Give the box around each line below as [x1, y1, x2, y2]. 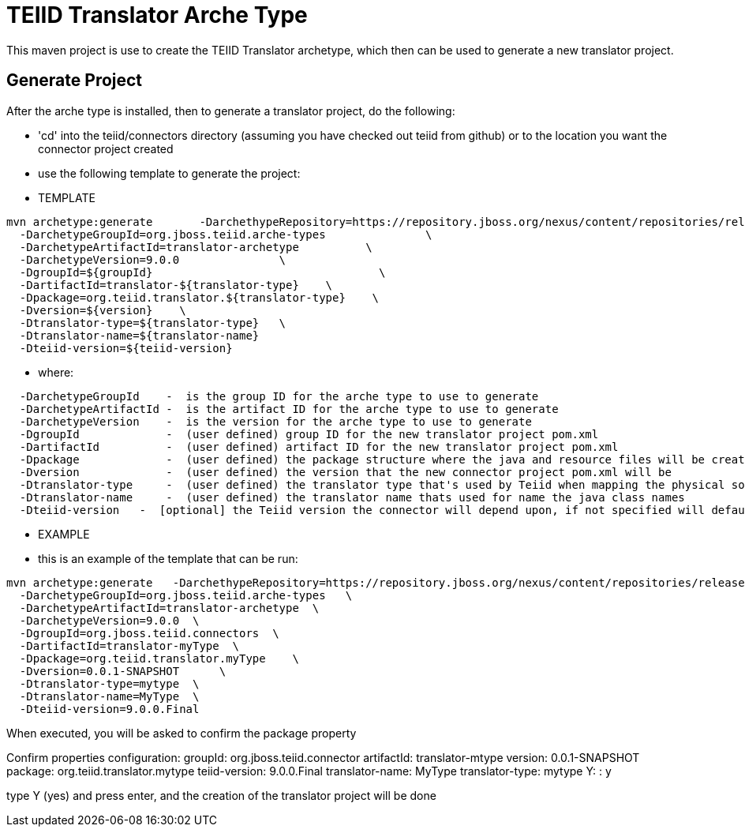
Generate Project [6, 70, 143, 91]
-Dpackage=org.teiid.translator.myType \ [19, 651, 299, 665]
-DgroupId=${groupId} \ [19, 265, 386, 279]
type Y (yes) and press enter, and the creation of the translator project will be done [6, 788, 436, 802]
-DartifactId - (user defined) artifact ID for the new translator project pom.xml [19, 440, 619, 453]
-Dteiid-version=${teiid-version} [19, 341, 233, 355]
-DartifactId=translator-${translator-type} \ [19, 278, 333, 291]
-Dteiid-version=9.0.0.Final [19, 702, 200, 715]
